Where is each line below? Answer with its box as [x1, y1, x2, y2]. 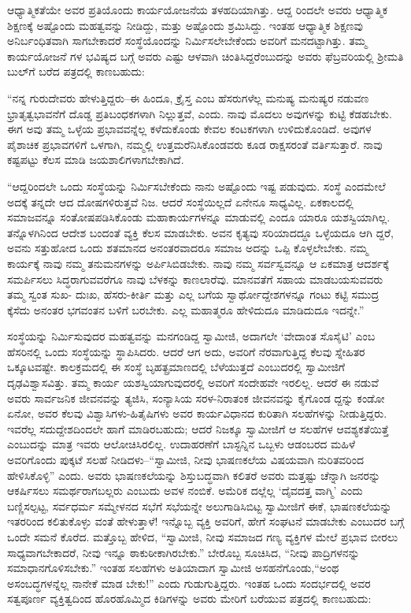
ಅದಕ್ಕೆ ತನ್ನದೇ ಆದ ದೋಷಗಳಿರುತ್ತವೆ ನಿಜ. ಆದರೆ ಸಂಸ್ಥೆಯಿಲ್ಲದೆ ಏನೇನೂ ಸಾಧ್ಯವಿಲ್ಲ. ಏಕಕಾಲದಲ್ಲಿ [7, 193, 354, 210]
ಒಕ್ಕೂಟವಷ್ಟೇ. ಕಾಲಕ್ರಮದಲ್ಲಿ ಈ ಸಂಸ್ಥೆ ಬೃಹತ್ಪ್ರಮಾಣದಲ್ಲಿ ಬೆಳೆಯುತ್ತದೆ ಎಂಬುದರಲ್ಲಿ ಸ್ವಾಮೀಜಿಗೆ [7, 359, 346, 375]
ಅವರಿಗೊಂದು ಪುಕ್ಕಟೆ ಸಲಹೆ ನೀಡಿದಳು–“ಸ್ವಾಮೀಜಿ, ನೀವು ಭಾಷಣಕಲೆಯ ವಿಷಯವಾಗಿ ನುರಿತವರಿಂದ [7, 451, 364, 468]
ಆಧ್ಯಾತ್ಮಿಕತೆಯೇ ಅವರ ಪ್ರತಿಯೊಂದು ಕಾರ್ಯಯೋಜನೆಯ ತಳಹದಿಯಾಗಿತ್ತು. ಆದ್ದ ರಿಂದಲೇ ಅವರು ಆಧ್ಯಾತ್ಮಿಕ [7, 2, 388, 17]
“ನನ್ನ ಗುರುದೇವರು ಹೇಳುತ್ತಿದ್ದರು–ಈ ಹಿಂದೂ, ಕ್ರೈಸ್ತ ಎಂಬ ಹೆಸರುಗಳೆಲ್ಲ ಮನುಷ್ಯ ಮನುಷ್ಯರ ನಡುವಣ [7, 89, 369, 106]
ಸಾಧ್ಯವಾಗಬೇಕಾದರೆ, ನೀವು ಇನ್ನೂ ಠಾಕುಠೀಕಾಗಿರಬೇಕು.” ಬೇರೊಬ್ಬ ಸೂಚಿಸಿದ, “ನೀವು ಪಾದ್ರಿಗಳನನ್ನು [7, 544, 360, 560]
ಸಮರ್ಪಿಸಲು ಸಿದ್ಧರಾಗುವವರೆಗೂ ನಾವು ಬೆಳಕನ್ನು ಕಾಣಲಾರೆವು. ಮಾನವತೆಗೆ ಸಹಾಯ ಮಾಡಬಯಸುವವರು [7, 270, 383, 287]
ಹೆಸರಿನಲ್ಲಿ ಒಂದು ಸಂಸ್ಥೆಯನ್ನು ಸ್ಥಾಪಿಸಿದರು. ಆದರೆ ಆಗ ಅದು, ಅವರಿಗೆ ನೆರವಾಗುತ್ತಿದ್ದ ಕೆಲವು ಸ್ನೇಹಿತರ [7, 343, 365, 359]
